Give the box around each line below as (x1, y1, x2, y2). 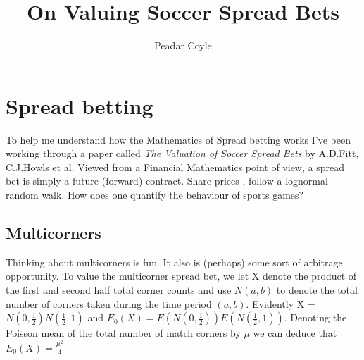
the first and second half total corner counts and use (6, 283, 232, 297)
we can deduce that (253, 325, 337, 340)
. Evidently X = (246, 296, 315, 311)
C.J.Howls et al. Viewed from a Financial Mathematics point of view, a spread (6, 159, 344, 174)
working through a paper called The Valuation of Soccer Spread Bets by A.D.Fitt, (6, 146, 359, 161)
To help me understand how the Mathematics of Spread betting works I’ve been (6, 132, 351, 147)
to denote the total (276, 283, 358, 297)
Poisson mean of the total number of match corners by (6, 325, 241, 340)
